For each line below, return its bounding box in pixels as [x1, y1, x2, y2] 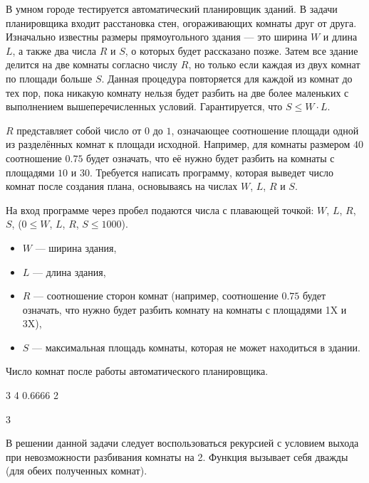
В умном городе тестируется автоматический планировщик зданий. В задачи [6, 1, 338, 16]
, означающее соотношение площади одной [171, 122, 359, 137]
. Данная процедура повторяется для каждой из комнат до [101, 70, 353, 85]
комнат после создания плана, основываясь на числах [6, 179, 238, 193]
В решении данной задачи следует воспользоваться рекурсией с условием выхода [6, 435, 359, 450]
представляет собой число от [16, 122, 142, 137]
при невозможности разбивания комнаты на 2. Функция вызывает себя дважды [6, 449, 348, 464]
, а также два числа [12, 43, 97, 58]
